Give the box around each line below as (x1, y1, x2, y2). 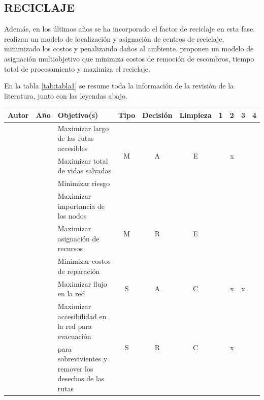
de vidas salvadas (57, 165, 112, 176)
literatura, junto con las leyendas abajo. (4, 90, 127, 101)
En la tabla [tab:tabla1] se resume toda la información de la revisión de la (4, 80, 234, 91)
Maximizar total (57, 155, 108, 166)
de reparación (57, 265, 100, 276)
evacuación (57, 330, 91, 341)
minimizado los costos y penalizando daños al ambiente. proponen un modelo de (4, 43, 254, 54)
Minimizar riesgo (57, 178, 110, 189)
